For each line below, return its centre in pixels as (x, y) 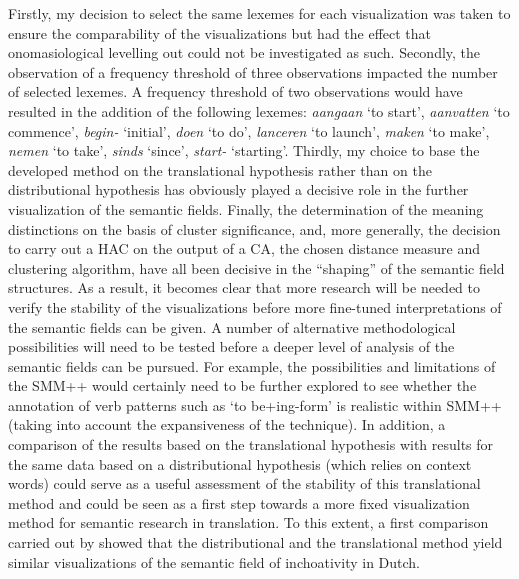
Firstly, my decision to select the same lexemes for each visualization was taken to (259, 13)
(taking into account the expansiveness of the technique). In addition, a (227, 424)
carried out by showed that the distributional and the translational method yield (255, 542)
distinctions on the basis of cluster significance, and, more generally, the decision (254, 228)
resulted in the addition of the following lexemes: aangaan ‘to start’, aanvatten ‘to (259, 110)
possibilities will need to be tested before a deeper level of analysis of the (231, 346)
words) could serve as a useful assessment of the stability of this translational (244, 483)
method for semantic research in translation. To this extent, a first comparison (248, 522)
